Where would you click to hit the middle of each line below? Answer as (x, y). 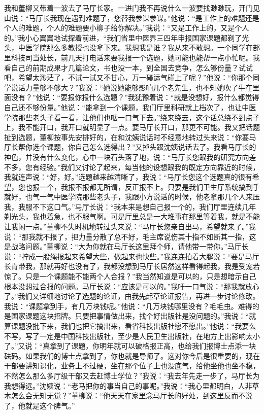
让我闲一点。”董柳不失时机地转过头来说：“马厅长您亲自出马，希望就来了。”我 (130, 227)
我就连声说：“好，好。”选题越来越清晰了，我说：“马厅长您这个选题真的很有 (128, 177)
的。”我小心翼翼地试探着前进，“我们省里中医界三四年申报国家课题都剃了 (123, 37)
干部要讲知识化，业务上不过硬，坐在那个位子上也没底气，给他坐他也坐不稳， (132, 366)
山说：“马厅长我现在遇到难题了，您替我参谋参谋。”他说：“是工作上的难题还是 (132, 18)
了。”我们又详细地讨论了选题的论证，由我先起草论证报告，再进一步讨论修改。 (132, 296)
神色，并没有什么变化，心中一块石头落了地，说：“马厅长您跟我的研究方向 (127, 157)
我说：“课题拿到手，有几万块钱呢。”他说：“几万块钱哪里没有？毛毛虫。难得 (128, 306)
